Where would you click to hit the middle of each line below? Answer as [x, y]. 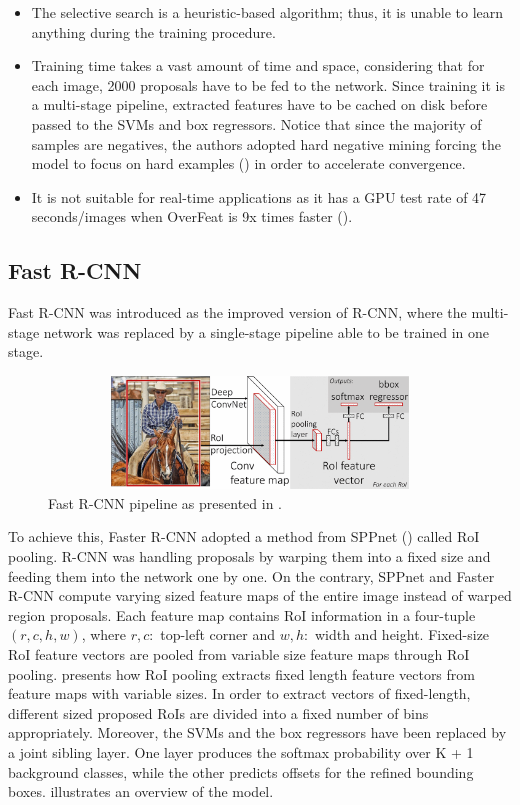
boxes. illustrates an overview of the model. [141, 791]
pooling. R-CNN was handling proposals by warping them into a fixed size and [249, 556]
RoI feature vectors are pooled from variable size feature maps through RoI [239, 654]
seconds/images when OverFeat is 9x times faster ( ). [192, 216]
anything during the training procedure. [153, 31]
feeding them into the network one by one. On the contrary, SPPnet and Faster [251, 575]
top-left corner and [218, 634]
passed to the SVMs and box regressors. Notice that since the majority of [256, 123]
